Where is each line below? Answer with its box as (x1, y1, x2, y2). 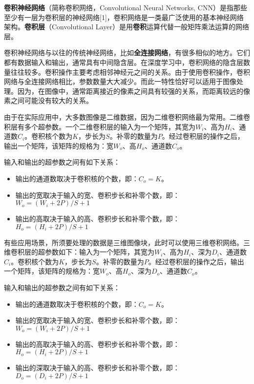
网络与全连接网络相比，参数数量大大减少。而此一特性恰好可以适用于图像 (4, 76, 236, 86)
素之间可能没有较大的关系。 (4, 95, 93, 106)
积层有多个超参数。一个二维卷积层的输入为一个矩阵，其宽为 (4, 121, 195, 131)
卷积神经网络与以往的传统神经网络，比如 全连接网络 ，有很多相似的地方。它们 (4, 47, 250, 58)
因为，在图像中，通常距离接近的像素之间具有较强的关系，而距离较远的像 (17, 85, 250, 96)
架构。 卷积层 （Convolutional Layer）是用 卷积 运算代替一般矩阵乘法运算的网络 (4, 21, 249, 32)
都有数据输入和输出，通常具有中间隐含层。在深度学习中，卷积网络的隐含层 (4, 57, 243, 67)
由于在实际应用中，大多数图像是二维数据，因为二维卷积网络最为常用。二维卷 (4, 111, 250, 122)
